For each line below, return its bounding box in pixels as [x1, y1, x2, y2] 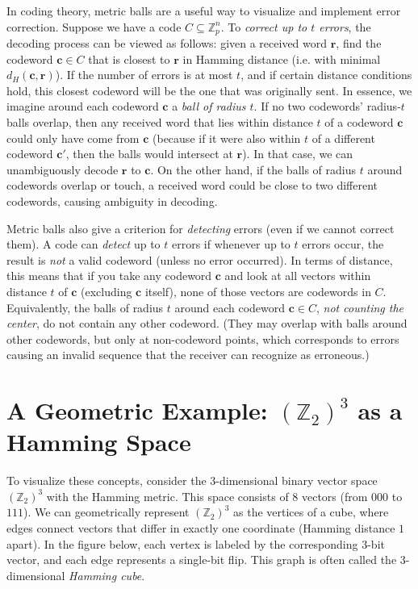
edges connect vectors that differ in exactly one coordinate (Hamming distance [6, 520, 395, 537]
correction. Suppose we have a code [6, 18, 182, 35]
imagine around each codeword [6, 98, 159, 115]
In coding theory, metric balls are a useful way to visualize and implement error [6, 2, 401, 19]
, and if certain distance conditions [240, 66, 412, 83]
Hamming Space [6, 425, 191, 458]
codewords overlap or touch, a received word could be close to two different [6, 177, 378, 194]
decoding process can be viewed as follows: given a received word [6, 35, 328, 52]
